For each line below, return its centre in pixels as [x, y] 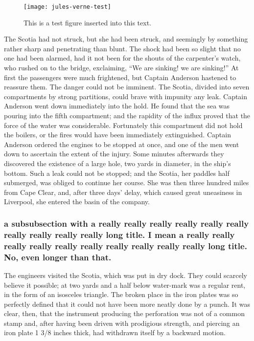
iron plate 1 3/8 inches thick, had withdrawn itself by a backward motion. [115, 332]
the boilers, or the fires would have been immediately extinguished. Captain [117, 135]
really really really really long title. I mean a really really [119, 234]
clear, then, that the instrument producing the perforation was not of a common [124, 313]
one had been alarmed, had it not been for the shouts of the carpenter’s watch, [122, 58]
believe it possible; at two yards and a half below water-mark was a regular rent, [125, 285]
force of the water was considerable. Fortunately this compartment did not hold [123, 125]
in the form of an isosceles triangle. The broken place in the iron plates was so [121, 294]
